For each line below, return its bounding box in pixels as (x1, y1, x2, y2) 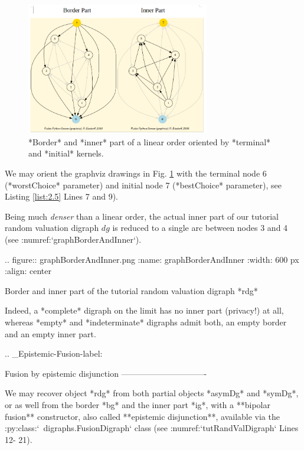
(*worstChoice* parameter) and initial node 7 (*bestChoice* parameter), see (5, 178, 282, 191)
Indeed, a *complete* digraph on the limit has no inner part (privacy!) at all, (5, 304, 284, 317)
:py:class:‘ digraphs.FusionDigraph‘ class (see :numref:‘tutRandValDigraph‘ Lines (5, 422, 299, 434)
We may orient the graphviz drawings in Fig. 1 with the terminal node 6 (5, 167, 267, 179)
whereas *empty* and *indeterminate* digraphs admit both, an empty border (5, 315, 287, 328)
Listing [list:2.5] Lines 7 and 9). (5, 190, 118, 203)
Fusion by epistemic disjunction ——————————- (5, 367, 207, 379)
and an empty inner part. (5, 327, 96, 340)
